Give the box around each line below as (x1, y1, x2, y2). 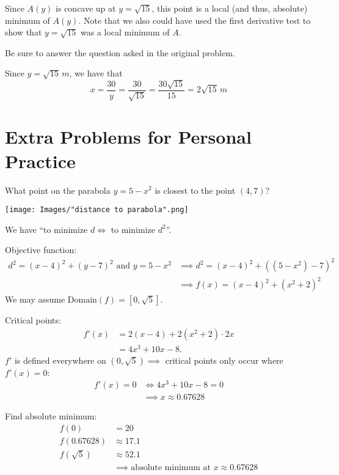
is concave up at (56, 2, 116, 14)
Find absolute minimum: (5, 410, 97, 422)
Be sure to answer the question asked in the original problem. (5, 46, 235, 59)
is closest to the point (155, 183, 236, 196)
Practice (5, 148, 76, 173)
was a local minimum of (81, 26, 170, 39)
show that (5, 26, 42, 39)
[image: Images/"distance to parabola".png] (5, 205, 189, 215)
